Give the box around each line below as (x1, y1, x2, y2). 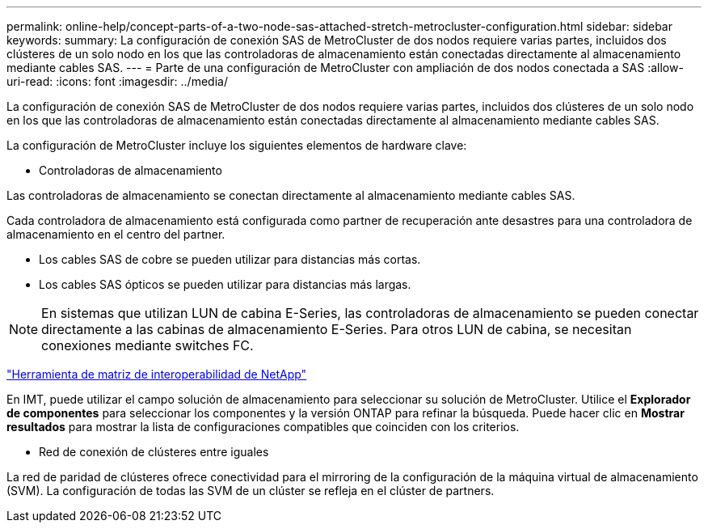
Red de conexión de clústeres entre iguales (39, 445, 269, 459)
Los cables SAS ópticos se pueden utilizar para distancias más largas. (39, 277, 411, 291)
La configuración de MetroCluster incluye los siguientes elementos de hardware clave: (6, 138, 467, 152)
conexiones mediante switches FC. (41, 337, 254, 353)
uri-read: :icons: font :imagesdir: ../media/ (6, 74, 228, 88)
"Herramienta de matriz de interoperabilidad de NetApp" (6, 367, 307, 381)
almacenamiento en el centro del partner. (6, 227, 225, 241)
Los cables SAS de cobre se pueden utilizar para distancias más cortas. (39, 252, 421, 266)
